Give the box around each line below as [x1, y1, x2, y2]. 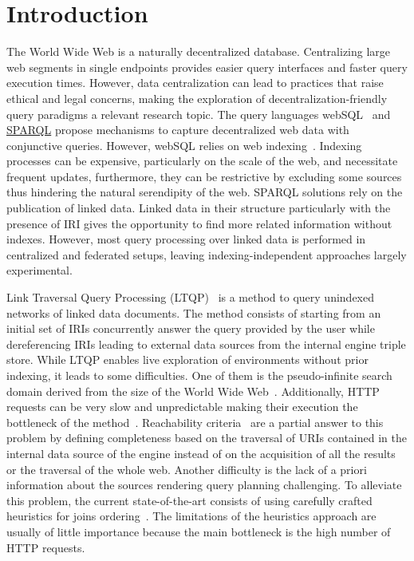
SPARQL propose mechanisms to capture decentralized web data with [6, 121, 349, 138]
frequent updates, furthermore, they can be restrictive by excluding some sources [6, 168, 402, 184]
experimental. [6, 262, 73, 279]
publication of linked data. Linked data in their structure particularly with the [6, 200, 391, 216]
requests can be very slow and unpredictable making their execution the [6, 398, 358, 415]
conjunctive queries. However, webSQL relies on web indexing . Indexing [6, 136, 362, 153]
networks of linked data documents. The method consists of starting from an [6, 304, 381, 321]
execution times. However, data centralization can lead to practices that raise [6, 74, 384, 91]
